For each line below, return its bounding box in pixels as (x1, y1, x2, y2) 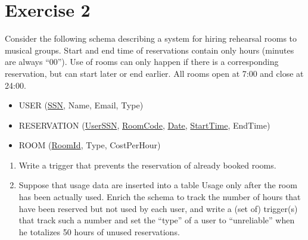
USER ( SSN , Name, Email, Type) (18, 99, 144, 111)
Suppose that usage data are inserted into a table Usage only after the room (18, 179, 297, 191)
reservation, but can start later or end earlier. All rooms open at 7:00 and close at (5, 67, 304, 79)
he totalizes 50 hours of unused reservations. (18, 225, 180, 238)
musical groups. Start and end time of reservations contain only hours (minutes (5, 43, 294, 56)
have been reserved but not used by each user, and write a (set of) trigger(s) (18, 202, 298, 214)
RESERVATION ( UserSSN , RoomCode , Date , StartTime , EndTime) (18, 119, 270, 131)
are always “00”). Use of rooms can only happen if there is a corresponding (5, 55, 279, 68)
